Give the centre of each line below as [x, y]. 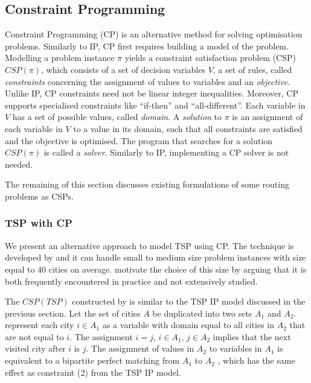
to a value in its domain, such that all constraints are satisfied [188, 128]
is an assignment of [268, 117]
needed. [19, 164]
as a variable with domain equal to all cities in [188, 325]
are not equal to [34, 336]
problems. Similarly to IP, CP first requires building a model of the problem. [147, 46]
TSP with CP [39, 223]
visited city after [35, 348]
